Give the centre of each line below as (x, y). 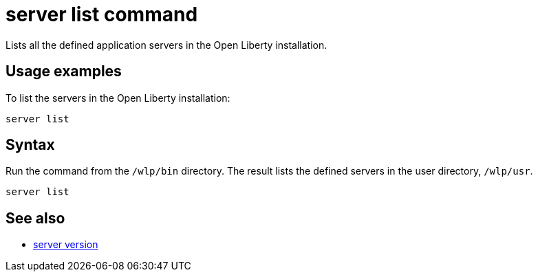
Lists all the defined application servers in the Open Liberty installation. (166, 45)
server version (66, 245)
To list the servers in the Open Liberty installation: (118, 98)
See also (35, 218)
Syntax (30, 145)
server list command (102, 14)
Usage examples (64, 71)
